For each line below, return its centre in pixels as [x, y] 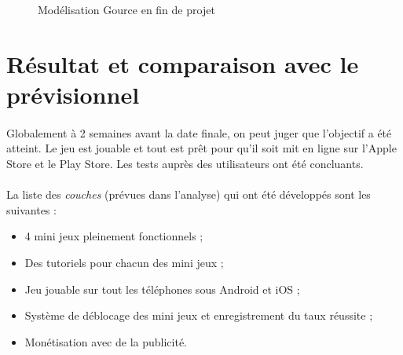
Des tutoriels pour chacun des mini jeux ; [124, 262]
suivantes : [31, 209]
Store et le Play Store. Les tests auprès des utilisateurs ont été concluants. [185, 163]
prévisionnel [73, 94]
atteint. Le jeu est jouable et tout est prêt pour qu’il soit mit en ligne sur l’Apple [201, 148]
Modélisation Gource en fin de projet [126, 9]
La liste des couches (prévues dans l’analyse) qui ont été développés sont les [189, 194]
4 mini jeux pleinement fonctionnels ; [114, 236]
